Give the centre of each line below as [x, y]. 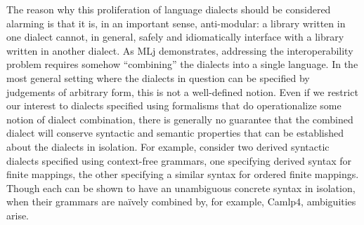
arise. [18, 215]
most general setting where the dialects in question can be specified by [158, 77]
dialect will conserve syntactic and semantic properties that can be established [175, 133]
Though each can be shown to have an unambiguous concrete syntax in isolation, [181, 187]
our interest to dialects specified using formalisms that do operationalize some [174, 105]
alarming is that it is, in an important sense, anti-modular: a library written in [176, 23]
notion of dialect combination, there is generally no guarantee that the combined [180, 119]
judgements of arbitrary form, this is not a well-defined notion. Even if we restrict [182, 91]
